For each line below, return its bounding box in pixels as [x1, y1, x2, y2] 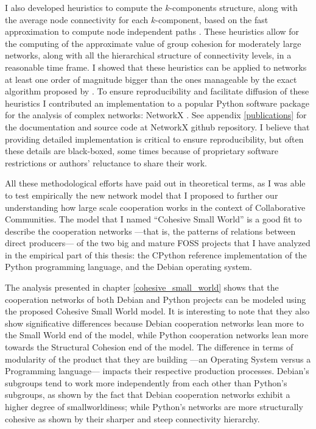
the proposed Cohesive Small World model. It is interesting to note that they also [5, 305, 310, 317]
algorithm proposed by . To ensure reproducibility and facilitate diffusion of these [5, 85, 309, 97]
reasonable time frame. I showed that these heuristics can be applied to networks [5, 60, 307, 73]
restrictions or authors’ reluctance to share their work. [5, 156, 207, 169]
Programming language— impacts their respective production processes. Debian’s [5, 364, 309, 377]
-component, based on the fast [155, 13, 269, 26]
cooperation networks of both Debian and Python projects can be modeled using [5, 292, 306, 305]
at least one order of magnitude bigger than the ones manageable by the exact [5, 73, 297, 85]
